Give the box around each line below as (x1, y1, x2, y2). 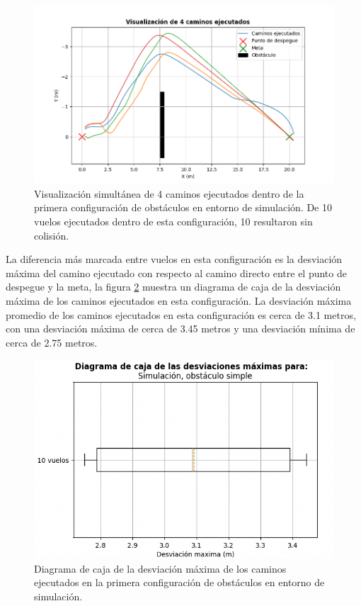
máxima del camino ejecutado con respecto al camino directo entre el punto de (6, 265, 347, 280)
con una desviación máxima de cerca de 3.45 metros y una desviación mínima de (6, 321, 355, 336)
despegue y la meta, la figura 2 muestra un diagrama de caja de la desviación (6, 279, 341, 294)
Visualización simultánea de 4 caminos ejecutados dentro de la (34, 186, 304, 201)
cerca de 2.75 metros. (6, 335, 98, 349)
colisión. (34, 228, 69, 242)
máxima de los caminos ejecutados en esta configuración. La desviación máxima (6, 293, 352, 308)
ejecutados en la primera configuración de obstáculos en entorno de (34, 575, 325, 590)
